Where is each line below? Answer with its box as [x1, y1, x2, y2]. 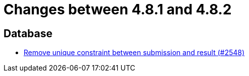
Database [4, 27, 53, 40]
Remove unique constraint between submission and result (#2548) [24, 48, 245, 57]
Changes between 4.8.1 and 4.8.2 [4, 1, 232, 18]
